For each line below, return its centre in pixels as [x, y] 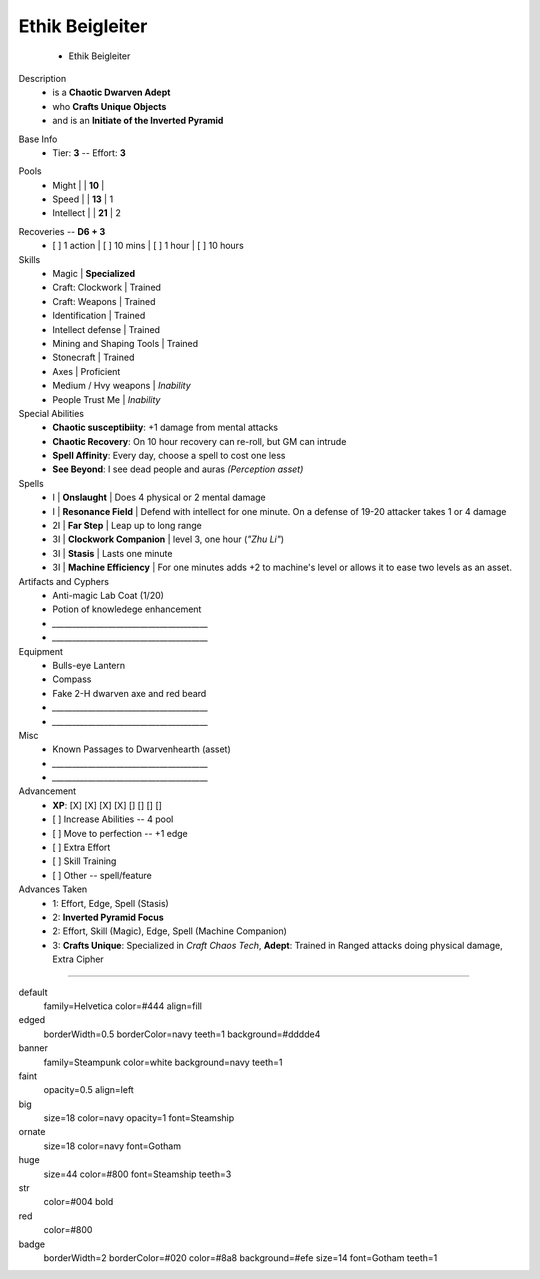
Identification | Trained [99, 316]
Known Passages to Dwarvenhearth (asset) [142, 749]
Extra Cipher [78, 959]
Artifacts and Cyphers [64, 581]
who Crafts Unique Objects [109, 106]
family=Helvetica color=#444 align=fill [122, 1006]
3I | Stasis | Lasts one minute [112, 553]
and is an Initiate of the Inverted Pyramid [138, 121]
